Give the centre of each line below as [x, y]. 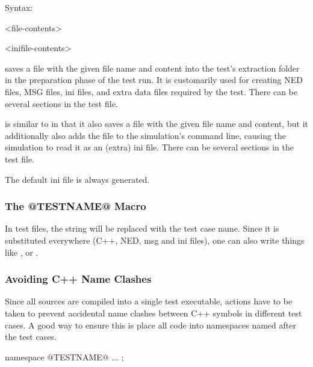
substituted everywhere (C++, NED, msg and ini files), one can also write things [155, 240]
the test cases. [31, 337]
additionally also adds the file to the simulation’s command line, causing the [146, 135]
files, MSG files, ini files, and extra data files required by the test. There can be [151, 91]
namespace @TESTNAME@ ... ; [64, 356]
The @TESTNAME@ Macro [76, 206]
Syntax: [19, 7]
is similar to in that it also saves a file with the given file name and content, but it [156, 124]
